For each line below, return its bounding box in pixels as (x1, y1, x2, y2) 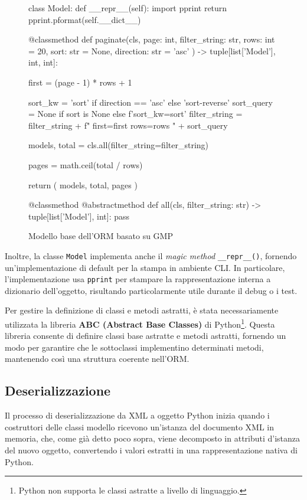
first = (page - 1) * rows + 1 (28, 76, 132, 88)
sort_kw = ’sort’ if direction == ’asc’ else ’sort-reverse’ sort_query (28, 96, 273, 108)
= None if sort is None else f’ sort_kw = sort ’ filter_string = (28, 107, 243, 120)
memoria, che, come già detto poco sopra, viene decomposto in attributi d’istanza (5, 432, 301, 445)
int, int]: (28, 56, 58, 68)
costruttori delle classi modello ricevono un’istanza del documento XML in (5, 420, 275, 433)
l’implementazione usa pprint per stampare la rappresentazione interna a (5, 273, 271, 285)
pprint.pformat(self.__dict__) (28, 13, 141, 25)
